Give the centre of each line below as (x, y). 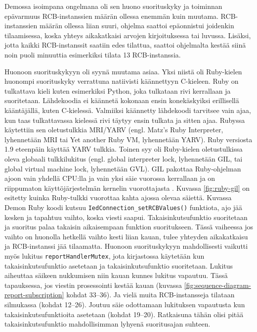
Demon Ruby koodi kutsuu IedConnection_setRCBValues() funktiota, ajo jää (123, 207)
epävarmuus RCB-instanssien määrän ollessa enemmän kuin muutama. (111, 16)
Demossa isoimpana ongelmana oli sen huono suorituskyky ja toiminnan (113, 6)
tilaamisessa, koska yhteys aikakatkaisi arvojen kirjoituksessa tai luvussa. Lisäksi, (128, 35)
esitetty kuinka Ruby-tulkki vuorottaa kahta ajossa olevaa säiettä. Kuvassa (118, 197)
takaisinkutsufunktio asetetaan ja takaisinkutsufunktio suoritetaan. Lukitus (119, 265)
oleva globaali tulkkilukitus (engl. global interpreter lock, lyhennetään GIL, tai (124, 158)
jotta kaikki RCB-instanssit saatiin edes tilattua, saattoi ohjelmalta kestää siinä (125, 45)
